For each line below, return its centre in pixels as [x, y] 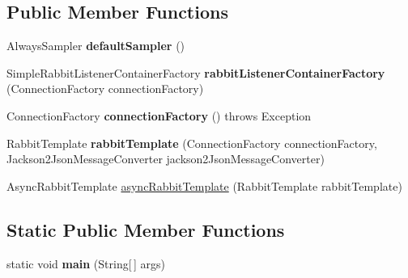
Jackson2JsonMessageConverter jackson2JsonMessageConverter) [166, 159]
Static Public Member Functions [146, 229]
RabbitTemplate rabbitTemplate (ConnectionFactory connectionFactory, [192, 143]
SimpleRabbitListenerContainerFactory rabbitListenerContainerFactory [196, 72]
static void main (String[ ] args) [86, 263]
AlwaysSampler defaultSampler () [96, 46]
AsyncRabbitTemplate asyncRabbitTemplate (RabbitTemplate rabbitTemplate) [204, 185]
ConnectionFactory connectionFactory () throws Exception [159, 115]
